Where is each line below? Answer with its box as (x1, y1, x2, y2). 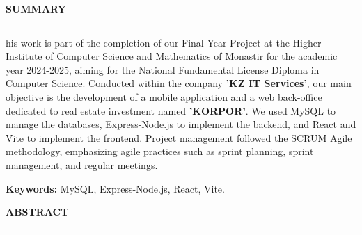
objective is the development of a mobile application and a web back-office (6, 89, 322, 104)
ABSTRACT (6, 204, 69, 219)
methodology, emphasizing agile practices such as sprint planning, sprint (6, 144, 314, 159)
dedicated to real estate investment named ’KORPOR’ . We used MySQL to (6, 103, 336, 117)
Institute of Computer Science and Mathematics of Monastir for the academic (6, 49, 338, 63)
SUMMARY (6, 1, 66, 15)
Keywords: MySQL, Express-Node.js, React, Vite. (6, 181, 225, 195)
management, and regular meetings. (6, 157, 158, 172)
